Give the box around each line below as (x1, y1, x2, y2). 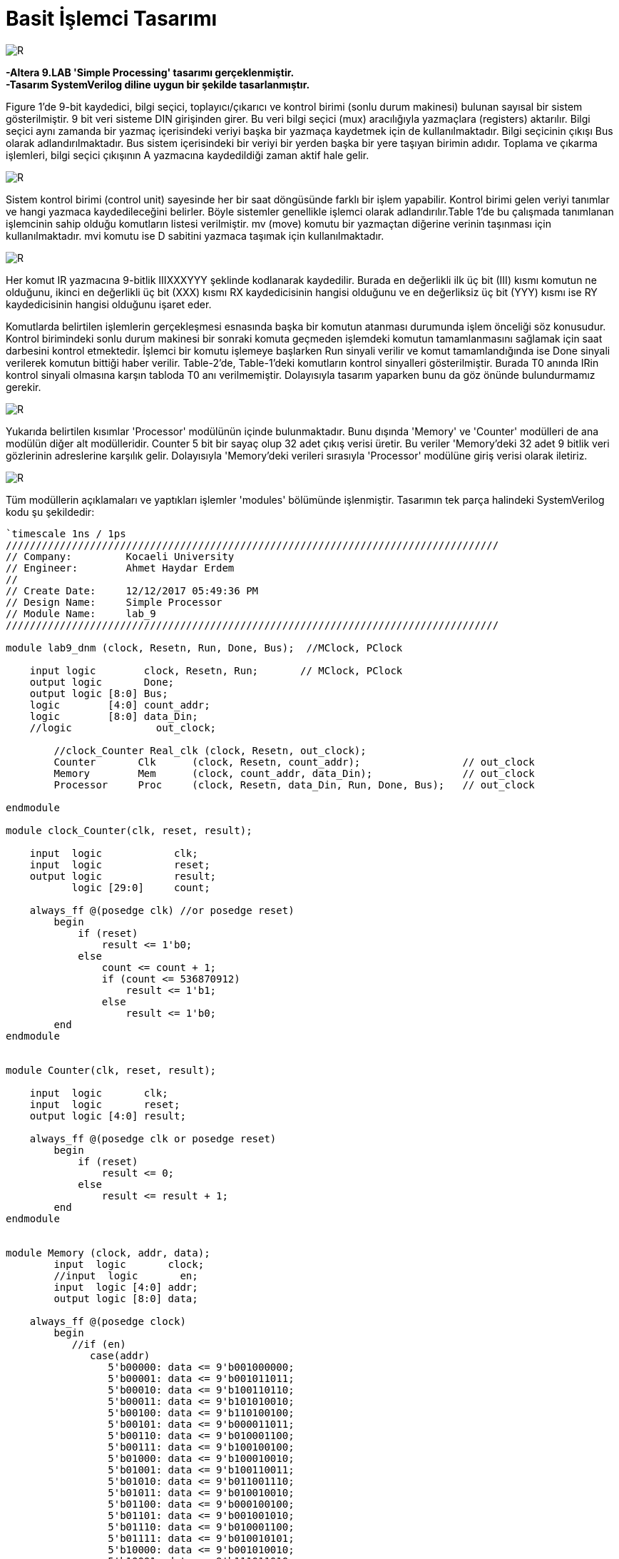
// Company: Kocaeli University (6, 550, 235, 562)
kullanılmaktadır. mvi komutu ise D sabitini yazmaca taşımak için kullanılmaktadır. (6, 229, 384, 242)
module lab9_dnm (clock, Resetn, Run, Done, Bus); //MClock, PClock (6, 641, 403, 654)
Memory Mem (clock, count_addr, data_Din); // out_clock (53, 767, 535, 779)
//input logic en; (53, 1269, 198, 1281)
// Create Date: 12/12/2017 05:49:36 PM (6, 584, 259, 596)
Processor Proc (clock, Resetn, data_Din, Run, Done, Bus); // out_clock (53, 778, 535, 791)
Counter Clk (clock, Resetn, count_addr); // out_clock (53, 756, 535, 768)
